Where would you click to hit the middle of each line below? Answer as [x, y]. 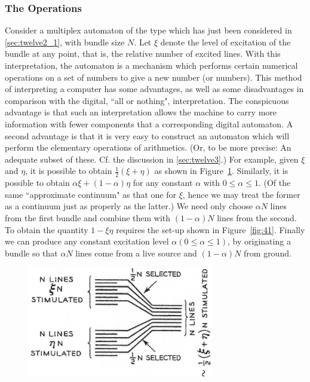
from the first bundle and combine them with [88, 217]
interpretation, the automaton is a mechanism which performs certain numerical [151, 65]
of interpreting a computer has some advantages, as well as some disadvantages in [154, 89]
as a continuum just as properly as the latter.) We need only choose [129, 206]
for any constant [163, 183]
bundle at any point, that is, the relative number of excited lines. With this [143, 54]
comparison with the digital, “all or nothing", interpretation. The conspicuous [147, 100]
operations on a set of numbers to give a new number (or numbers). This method [154, 77]
